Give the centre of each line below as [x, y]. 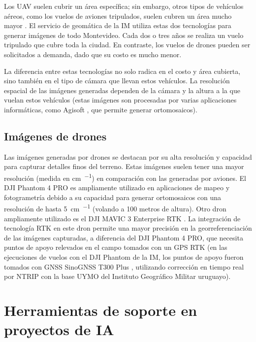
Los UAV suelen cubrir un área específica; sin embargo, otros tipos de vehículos [124, 6]
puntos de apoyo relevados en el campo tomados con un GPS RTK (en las [116, 247]
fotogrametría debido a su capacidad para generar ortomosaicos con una [113, 197]
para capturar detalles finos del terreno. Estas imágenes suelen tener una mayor [124, 166]
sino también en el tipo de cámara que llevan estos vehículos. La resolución [117, 81]
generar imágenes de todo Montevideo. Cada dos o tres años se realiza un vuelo [124, 35]
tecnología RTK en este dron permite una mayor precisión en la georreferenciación [128, 228]
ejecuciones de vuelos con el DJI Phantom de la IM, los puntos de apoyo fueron [124, 256]
